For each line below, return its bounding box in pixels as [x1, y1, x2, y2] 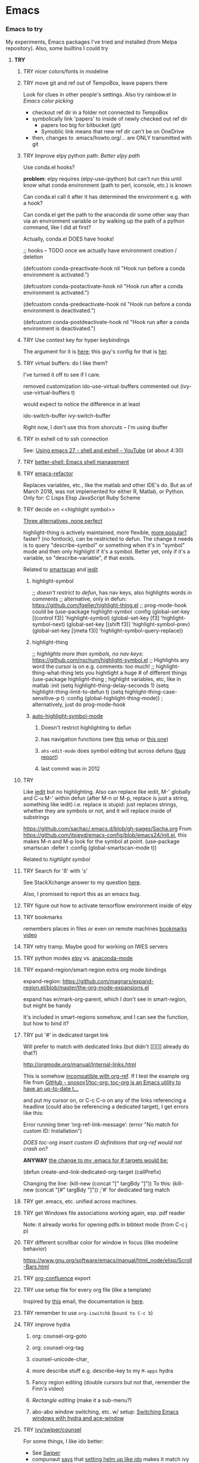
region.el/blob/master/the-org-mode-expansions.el [23, 984, 150, 991]
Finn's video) [32, 1385, 64, 1393]
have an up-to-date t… [23, 1085, 79, 1092]
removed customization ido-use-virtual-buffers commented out [23, 383, 179, 390]
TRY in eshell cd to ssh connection [23, 435, 108, 442]
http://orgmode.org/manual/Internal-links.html [23, 1061, 136, 1068]
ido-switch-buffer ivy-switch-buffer [23, 412, 111, 420]
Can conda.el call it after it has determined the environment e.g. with [23, 193, 192, 201]
